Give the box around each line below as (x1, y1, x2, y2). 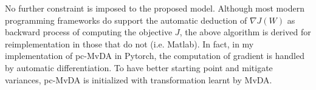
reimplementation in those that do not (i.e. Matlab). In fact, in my (5, 37, 254, 50)
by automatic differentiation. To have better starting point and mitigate (5, 61, 273, 74)
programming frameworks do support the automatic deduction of (5, 13, 247, 26)
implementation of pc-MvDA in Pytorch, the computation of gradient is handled (5, 49, 304, 62)
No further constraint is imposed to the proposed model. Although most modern (5, 2, 304, 14)
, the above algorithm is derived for (179, 26, 311, 38)
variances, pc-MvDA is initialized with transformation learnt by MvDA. (5, 73, 272, 86)
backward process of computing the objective (5, 26, 173, 38)
